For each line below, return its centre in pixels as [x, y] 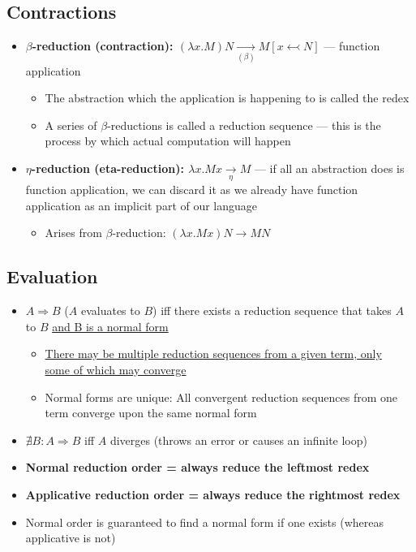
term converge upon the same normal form [151, 413]
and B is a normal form [110, 326]
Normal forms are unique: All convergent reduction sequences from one [221, 397]
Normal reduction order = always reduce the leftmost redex [197, 467]
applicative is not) [71, 538]
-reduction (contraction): [103, 46]
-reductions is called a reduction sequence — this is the [244, 125]
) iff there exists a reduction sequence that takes [272, 310]
